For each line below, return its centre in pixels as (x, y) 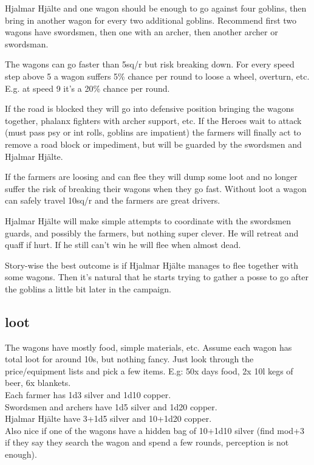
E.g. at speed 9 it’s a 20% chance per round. (87, 88)
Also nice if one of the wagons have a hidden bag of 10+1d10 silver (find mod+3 (155, 430)
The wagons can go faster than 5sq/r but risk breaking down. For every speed (150, 64)
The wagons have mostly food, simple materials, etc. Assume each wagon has (148, 347)
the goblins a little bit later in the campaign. (88, 288)
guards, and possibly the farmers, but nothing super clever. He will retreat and (152, 232)
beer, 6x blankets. (38, 383)
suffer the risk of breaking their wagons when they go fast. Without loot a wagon (156, 188)
